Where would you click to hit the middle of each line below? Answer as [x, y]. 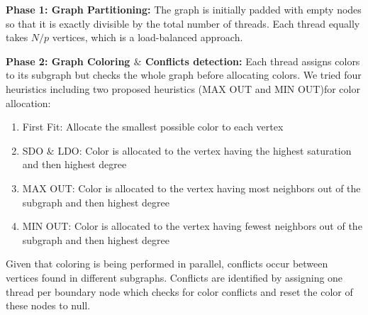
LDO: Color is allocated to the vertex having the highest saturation [205, 150]
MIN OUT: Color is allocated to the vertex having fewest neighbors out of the [192, 226]
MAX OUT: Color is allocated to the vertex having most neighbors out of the [191, 188]
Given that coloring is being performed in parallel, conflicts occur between [167, 264]
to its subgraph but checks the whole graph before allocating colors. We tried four [184, 75]
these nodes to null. [48, 305]
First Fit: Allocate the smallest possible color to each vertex [153, 127]
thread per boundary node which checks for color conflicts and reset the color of [179, 291]
